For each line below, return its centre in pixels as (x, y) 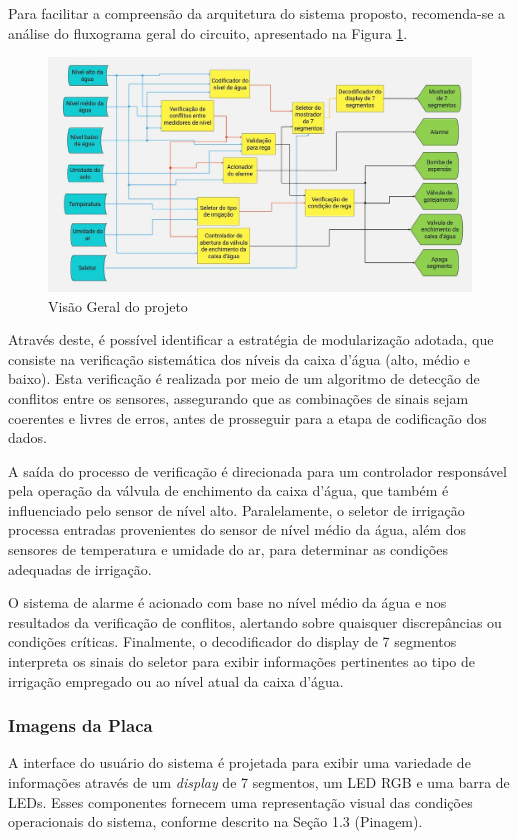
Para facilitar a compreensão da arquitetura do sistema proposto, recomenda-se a (257, 13)
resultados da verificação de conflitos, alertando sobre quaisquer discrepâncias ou (255, 621)
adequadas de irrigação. (80, 568)
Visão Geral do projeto (118, 305)
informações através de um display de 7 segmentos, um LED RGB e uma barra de (259, 782)
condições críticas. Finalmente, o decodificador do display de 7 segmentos (232, 641)
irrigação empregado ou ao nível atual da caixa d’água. (176, 680)
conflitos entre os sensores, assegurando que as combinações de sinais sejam (238, 397)
